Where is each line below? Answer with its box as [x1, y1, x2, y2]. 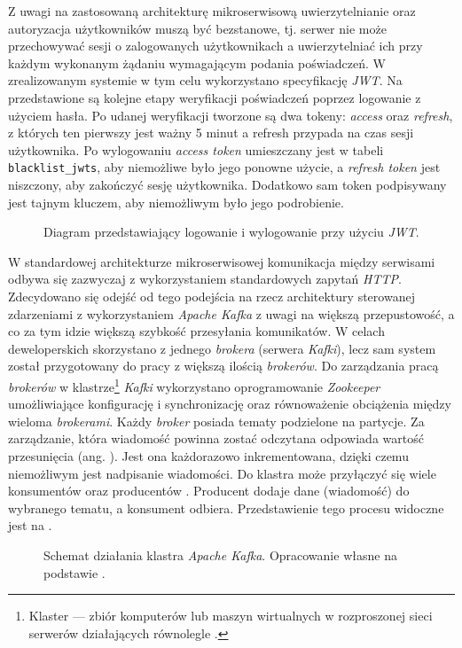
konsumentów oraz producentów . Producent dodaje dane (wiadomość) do [8, 481, 410, 500]
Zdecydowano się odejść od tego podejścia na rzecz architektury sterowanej [8, 286, 415, 305]
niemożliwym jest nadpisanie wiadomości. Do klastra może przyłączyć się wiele [8, 464, 436, 482]
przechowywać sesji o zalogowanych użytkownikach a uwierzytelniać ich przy [8, 36, 423, 55]
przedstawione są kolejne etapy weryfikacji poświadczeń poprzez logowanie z [8, 88, 421, 106]
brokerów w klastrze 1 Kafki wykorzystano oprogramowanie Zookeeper [8, 374, 380, 395]
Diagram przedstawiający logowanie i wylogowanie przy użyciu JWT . [43, 223, 419, 241]
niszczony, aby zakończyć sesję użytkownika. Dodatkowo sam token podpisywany [8, 176, 447, 193]
